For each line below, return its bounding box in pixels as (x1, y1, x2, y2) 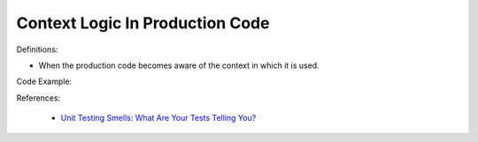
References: (16, 93, 61, 103)
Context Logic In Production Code (16, 13, 270, 33)
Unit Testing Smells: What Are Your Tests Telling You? (60, 113, 257, 123)
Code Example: (16, 76, 73, 87)
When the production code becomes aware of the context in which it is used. (38, 60, 320, 71)
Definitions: (16, 44, 58, 55)
